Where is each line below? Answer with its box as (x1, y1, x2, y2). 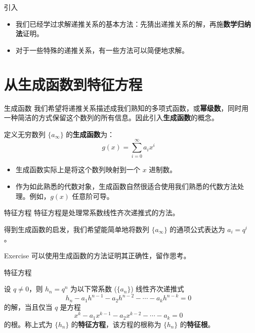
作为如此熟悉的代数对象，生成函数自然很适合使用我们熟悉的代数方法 (15, 181, 237, 191)
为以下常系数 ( (70, 284, 117, 294)
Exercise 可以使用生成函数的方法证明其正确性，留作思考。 (4, 250, 191, 260)
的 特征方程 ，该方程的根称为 (71, 319, 162, 329)
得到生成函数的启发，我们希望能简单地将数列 (4, 224, 149, 234)
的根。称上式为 (4, 319, 52, 329)
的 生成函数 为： (66, 129, 115, 139)
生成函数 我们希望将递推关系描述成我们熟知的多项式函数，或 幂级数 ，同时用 (4, 102, 249, 113)
